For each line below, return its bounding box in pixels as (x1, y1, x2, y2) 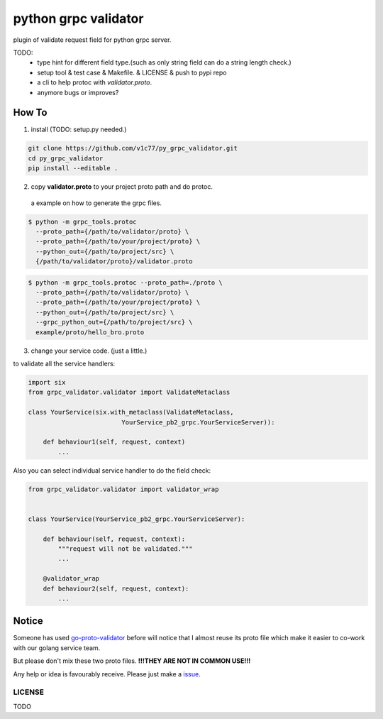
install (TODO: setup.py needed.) (30, 125, 127, 134)
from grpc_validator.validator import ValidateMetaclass (28, 388, 231, 397)
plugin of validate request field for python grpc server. (13, 35, 172, 44)
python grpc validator (13, 11, 144, 26)
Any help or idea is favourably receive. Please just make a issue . (13, 669, 201, 678)
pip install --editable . (28, 164, 118, 172)
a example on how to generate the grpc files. (30, 199, 162, 207)
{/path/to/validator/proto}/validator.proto (35, 258, 193, 265)
